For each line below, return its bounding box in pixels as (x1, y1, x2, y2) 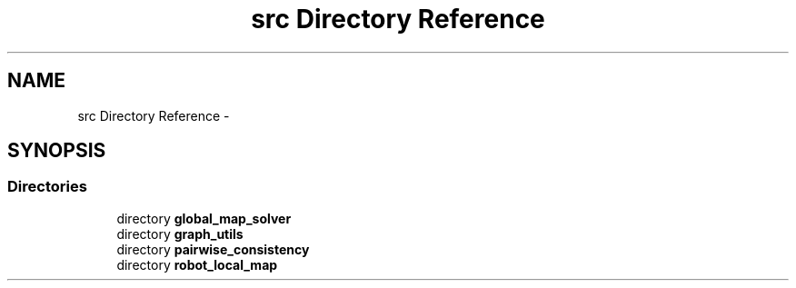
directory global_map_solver (116, 210, 292, 226)
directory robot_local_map (116, 256, 278, 273)
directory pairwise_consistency (116, 241, 310, 257)
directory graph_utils (116, 225, 244, 242)
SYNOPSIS (7, 139, 106, 163)
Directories (7, 177, 87, 196)
